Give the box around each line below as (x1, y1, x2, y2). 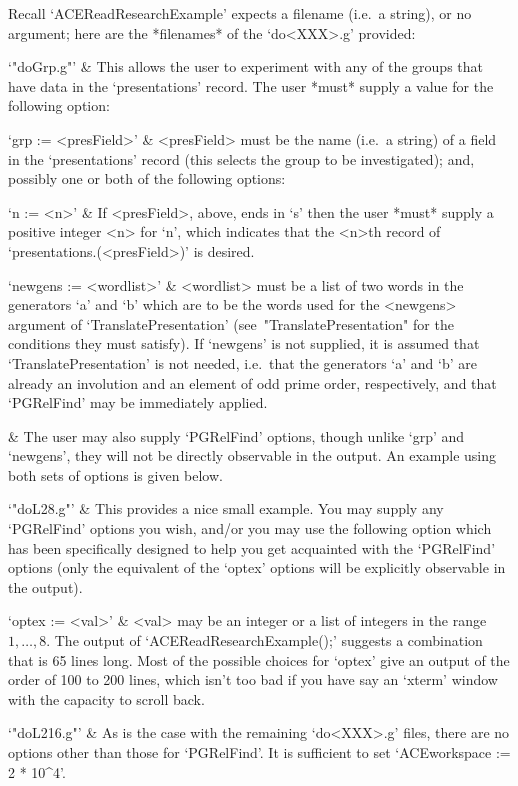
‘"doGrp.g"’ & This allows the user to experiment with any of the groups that (8, 56, 483, 77)
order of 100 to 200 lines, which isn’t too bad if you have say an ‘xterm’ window (8, 669, 498, 690)
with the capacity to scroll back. (8, 688, 205, 709)
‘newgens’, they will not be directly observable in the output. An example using (8, 445, 496, 466)
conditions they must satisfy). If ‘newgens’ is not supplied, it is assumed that (8, 333, 480, 354)
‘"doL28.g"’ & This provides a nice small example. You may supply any (8, 498, 444, 519)
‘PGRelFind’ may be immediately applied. (8, 392, 268, 413)
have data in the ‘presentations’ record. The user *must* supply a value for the (8, 75, 494, 96)
